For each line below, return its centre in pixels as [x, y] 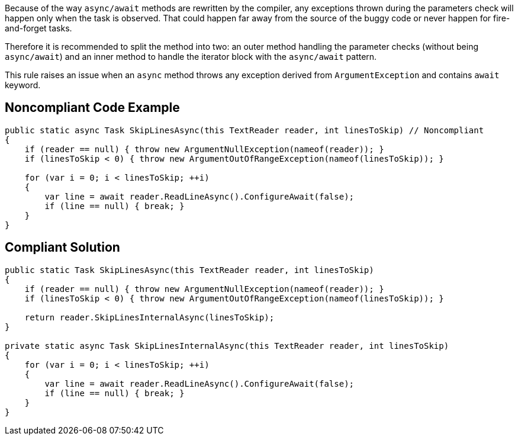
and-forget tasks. [38, 28]
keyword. [23, 85]
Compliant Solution [62, 248]
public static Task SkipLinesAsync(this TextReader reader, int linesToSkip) [189, 270]
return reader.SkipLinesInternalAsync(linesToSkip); [149, 317]
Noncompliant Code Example [92, 108]
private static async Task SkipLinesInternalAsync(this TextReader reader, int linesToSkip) [227, 346]
